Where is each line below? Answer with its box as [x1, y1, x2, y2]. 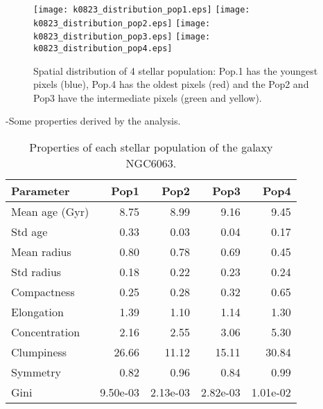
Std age [11, 224, 48, 239]
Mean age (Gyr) [11, 203, 89, 219]
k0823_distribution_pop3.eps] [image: [33, 32, 211, 42]
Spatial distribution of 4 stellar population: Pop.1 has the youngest [33, 63, 318, 78]
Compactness [11, 284, 75, 300]
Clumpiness [11, 344, 67, 360]
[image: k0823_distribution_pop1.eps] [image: [33, 5, 250, 15]
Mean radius [11, 244, 71, 260]
